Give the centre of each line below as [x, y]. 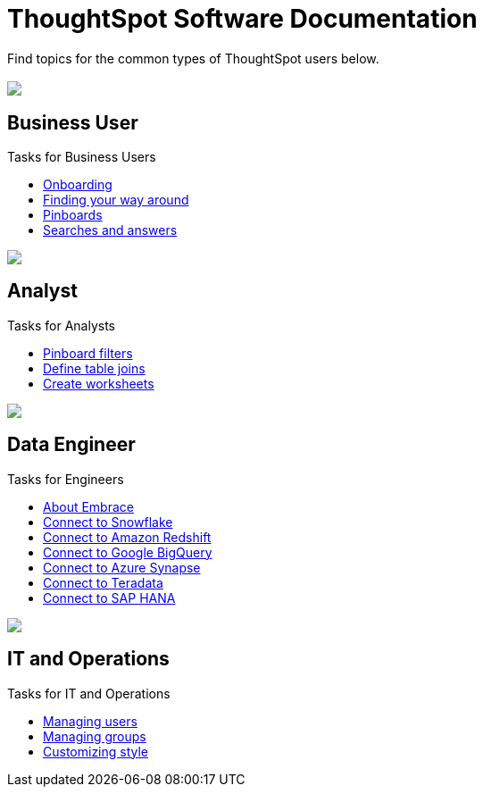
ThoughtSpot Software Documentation [242, 19]
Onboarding [78, 185]
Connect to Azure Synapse [122, 567]
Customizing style [96, 751]
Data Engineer [71, 445]
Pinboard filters [88, 353]
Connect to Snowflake [108, 522]
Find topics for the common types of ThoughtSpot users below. [193, 58]
